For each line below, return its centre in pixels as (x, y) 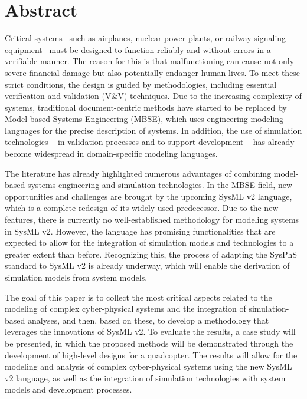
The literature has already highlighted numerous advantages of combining (138, 173)
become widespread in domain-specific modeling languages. (111, 154)
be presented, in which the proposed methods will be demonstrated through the (149, 343)
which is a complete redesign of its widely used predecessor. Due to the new (142, 208)
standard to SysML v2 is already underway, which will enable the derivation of (147, 266)
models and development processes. (68, 389)
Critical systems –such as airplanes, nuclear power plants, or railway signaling (146, 38)
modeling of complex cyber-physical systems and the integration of (125, 309)
